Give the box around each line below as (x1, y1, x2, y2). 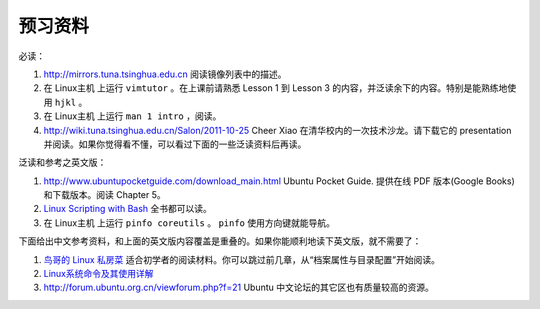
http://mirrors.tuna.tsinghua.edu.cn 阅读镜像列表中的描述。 (43, 68, 287, 80)
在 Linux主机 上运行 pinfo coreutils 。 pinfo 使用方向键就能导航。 (43, 216, 335, 229)
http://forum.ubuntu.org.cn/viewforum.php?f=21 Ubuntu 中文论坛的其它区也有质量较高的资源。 (43, 281, 434, 294)
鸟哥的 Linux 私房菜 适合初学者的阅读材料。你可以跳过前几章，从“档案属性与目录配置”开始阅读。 (43, 253, 440, 265)
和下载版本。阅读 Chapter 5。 (43, 189, 166, 201)
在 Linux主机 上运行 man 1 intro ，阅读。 (43, 110, 222, 122)
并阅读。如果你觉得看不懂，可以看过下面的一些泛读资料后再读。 (43, 138, 307, 150)
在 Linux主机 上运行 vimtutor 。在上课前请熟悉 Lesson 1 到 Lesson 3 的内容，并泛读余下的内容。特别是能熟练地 (43, 82, 508, 94)
